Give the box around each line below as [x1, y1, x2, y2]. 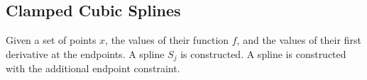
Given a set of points [6, 33, 97, 47]
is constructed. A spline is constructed [180, 46, 346, 61]
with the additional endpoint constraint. [6, 61, 180, 76]
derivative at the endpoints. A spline [6, 46, 165, 61]
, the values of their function [105, 33, 229, 47]
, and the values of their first [236, 33, 361, 47]
